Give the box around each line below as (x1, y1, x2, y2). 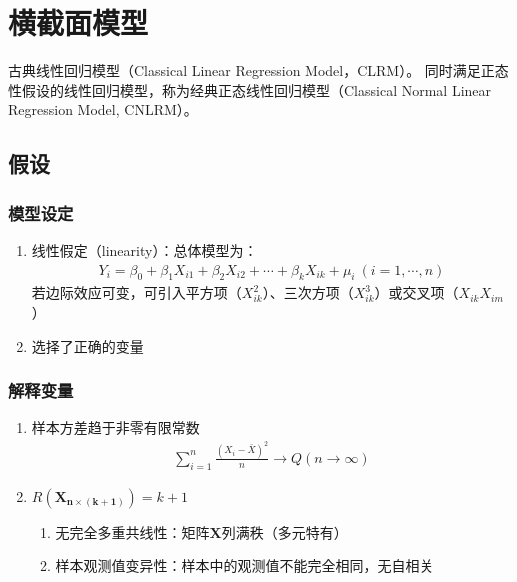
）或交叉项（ (374, 282, 459, 303)
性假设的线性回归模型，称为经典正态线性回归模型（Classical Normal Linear (8, 79, 492, 100)
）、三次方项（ (262, 282, 354, 303)
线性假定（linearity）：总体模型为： (31, 239, 258, 260)
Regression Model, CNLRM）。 (8, 99, 198, 120)
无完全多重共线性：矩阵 (55, 521, 210, 542)
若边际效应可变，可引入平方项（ (31, 282, 242, 303)
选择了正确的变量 (31, 335, 144, 356)
